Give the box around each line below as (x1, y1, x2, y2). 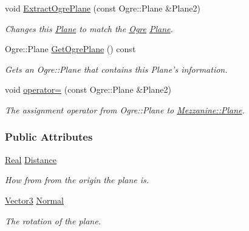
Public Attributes (5, 129, 93, 144)
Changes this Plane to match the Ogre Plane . (5, 22, 173, 35)
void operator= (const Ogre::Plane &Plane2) (5, 83, 172, 96)
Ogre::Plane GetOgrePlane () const (5, 42, 136, 55)
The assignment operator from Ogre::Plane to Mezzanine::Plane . (5, 103, 245, 116)
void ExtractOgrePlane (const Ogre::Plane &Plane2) (5, 2, 200, 14)
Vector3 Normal (5, 193, 64, 206)
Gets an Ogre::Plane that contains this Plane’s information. (5, 62, 228, 75)
